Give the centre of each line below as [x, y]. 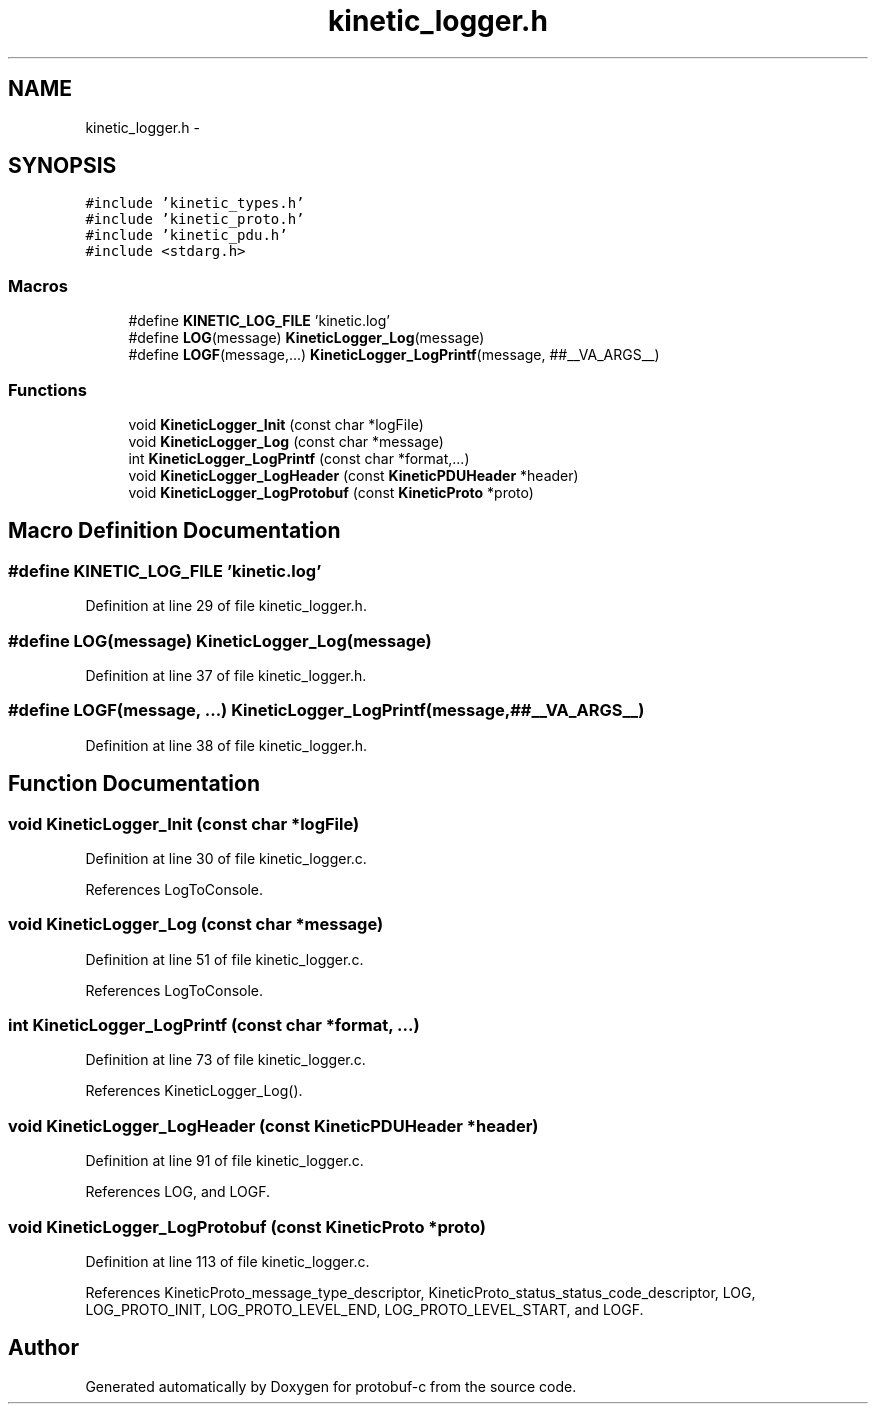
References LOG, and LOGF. [178, 1192]
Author [43, 1348]
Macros [38, 285]
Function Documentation [134, 784]
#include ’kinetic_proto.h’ [195, 219]
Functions [47, 389]
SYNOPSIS [62, 166]
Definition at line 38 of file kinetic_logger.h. [226, 745]
